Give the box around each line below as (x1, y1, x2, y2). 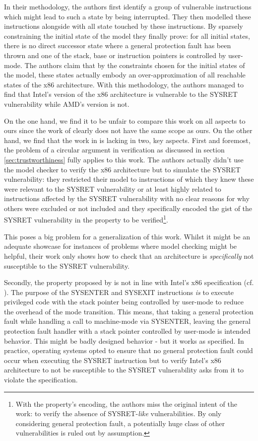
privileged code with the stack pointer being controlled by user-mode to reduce (4, 296, 244, 307)
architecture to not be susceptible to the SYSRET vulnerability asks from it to (4, 365, 244, 375)
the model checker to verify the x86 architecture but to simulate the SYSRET (4, 164, 241, 174)
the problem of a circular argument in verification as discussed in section (4, 145, 225, 155)
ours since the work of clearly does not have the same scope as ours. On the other (4, 125, 253, 136)
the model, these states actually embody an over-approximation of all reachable (4, 70, 246, 80)
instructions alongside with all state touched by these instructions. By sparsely (4, 21, 243, 31)
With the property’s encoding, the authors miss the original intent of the (15, 398, 237, 409)
